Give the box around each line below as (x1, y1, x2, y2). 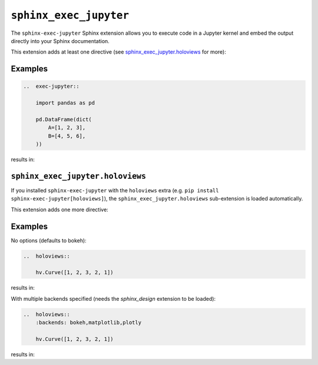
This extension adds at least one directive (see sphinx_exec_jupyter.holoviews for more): (11, 48, 227, 55)
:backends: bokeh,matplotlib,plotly (35, 319, 141, 326)
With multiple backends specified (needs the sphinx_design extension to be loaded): (11, 295, 216, 302)
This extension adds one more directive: (11, 206, 108, 213)
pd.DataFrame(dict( (35, 116, 92, 123)
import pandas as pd (35, 100, 95, 106)
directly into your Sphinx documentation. (11, 37, 110, 44)
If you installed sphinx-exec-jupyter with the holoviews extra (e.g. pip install (11, 186, 219, 194)
